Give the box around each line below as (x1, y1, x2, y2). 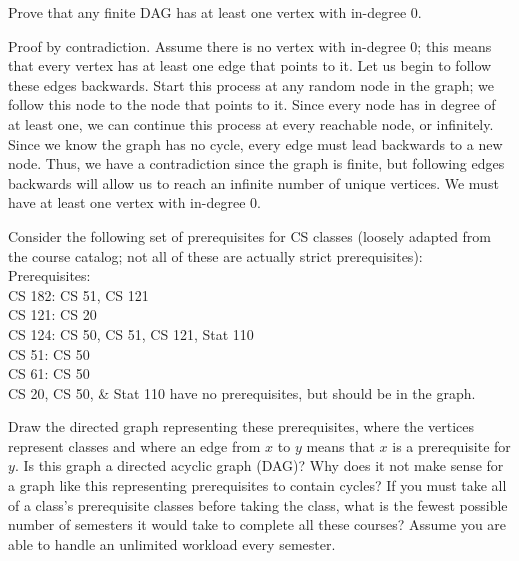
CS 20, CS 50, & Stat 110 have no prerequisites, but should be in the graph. (8, 382, 476, 403)
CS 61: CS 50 (8, 363, 90, 384)
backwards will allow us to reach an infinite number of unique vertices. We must (8, 172, 499, 193)
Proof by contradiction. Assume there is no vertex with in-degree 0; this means (8, 35, 492, 56)
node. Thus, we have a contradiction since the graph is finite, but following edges (8, 153, 505, 174)
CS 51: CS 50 (8, 343, 90, 364)
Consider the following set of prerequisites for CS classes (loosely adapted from (8, 225, 492, 246)
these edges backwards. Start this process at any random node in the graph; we (8, 74, 494, 95)
